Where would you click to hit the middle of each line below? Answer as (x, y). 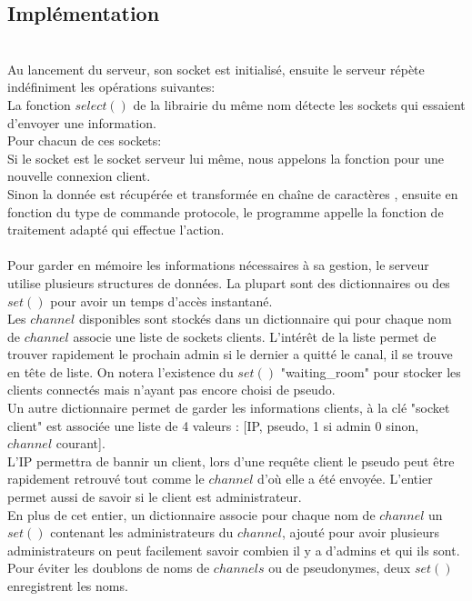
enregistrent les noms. (68, 586)
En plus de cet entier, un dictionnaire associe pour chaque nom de (191, 514)
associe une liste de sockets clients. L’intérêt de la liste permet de (255, 336)
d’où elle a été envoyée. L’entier (345, 479)
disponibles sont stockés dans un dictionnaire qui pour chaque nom (265, 319)
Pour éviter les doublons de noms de (109, 568)
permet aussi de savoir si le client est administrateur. (155, 497)
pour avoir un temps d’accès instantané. (161, 300)
